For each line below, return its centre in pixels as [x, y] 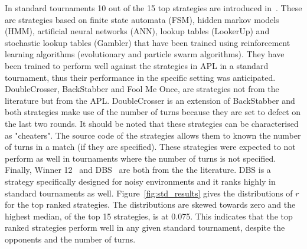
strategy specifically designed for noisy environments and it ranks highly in [140, 181]
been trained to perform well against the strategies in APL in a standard [137, 65]
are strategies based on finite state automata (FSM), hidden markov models [142, 19]
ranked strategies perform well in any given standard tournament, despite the [145, 227]
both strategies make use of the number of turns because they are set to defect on [153, 112]
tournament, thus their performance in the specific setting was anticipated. [140, 77]
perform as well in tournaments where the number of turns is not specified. [141, 158]
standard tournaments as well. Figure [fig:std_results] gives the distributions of [149, 193]
